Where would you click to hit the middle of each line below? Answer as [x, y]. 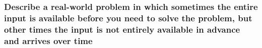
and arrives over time [48, 40]
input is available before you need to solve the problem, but [128, 18]
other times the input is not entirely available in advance [122, 29]
